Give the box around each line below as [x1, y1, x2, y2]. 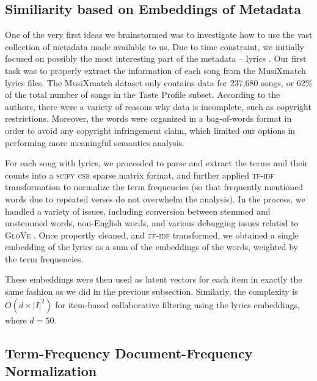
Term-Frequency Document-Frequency [5, 343, 253, 362]
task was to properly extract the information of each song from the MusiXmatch [5, 64, 306, 76]
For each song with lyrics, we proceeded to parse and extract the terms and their [5, 157, 308, 169]
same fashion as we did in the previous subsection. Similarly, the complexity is [5, 285, 298, 298]
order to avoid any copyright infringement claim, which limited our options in [5, 124, 296, 136]
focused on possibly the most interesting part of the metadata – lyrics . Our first [5, 52, 307, 65]
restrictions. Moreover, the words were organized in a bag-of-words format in [5, 112, 292, 125]
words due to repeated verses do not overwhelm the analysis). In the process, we [5, 192, 305, 205]
